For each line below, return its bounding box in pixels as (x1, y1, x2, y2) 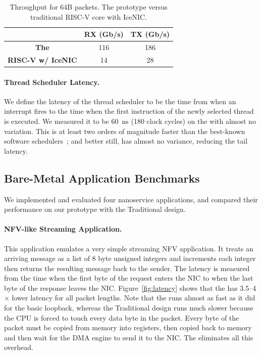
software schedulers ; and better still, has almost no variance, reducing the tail (4, 136, 248, 146)
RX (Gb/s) (84, 29, 124, 39)
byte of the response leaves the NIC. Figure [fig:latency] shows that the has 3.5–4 (4, 282, 256, 293)
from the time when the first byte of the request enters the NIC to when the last (4, 273, 253, 283)
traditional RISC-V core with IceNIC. (30, 11, 147, 22)
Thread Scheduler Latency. (4, 76, 99, 87)
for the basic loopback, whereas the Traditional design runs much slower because (4, 302, 253, 313)
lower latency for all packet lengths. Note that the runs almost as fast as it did (12, 292, 255, 303)
